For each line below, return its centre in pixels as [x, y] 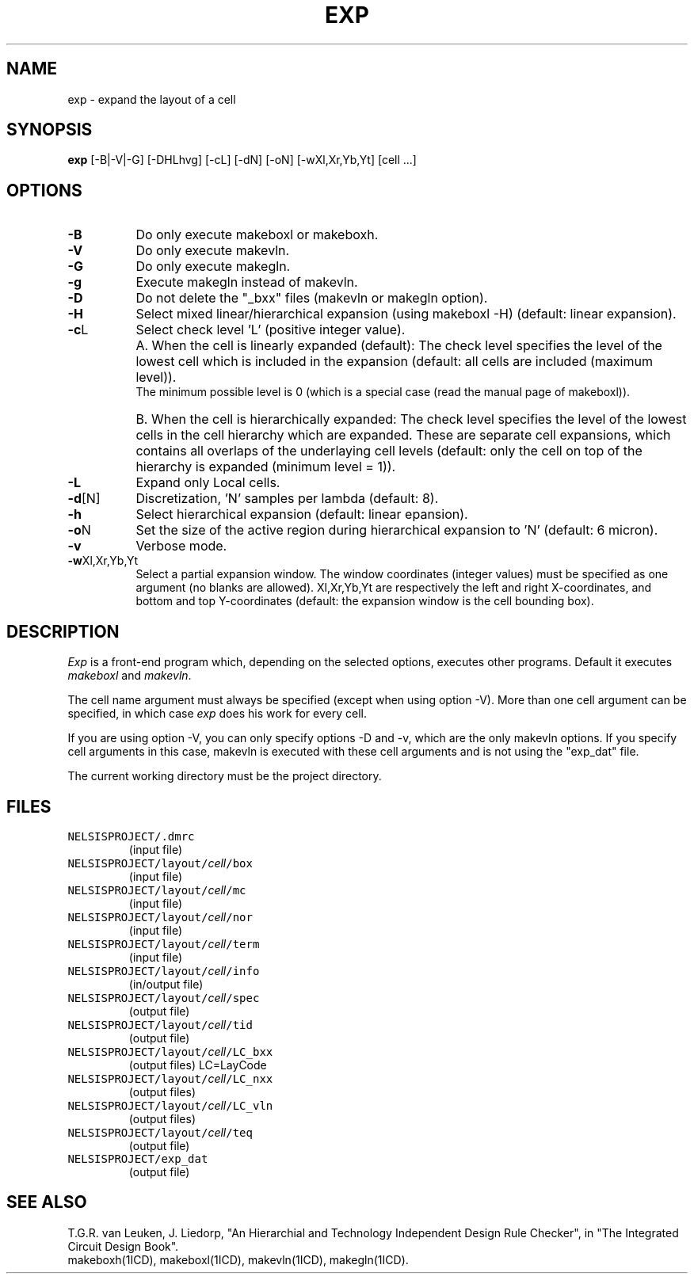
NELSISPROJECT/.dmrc [131, 836]
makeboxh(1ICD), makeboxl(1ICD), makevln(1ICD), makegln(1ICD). [238, 1259]
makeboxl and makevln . [130, 676]
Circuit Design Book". [123, 1246]
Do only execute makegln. [213, 267]
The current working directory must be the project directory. [225, 776]
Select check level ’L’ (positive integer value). [271, 330]
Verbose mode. [181, 546]
